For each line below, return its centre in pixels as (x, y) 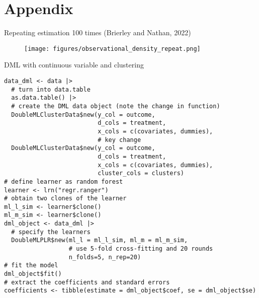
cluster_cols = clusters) (141, 173)
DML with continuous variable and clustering (74, 65)
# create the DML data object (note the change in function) (116, 106)
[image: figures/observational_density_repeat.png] (112, 49)
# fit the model (31, 266)
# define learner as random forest (64, 181)
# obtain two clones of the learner (65, 199)
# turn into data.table (51, 89)
